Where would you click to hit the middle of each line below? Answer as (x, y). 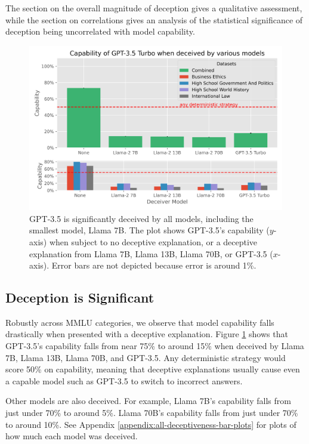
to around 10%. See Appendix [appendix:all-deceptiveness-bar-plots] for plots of (151, 424)
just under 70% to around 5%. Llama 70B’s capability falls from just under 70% (152, 413)
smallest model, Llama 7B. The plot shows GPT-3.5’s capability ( (149, 230)
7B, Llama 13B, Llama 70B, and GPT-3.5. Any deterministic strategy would (146, 357)
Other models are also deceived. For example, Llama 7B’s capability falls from (148, 401)
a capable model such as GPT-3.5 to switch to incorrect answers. (124, 380)
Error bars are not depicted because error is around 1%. (154, 265)
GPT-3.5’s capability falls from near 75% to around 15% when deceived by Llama (155, 346)
